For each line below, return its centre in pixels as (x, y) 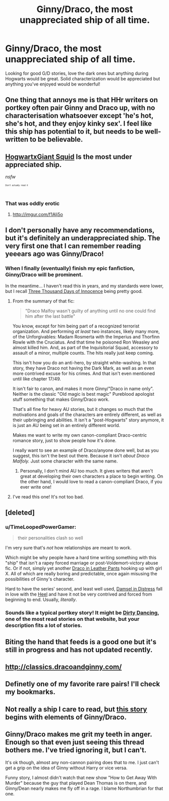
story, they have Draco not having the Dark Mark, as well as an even (83, 368)
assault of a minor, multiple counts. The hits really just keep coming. (83, 353)
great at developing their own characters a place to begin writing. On (92, 476)
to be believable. (56, 139)
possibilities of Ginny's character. (40, 579)
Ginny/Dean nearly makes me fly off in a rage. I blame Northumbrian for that (84, 788)
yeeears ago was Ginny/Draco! (55, 254)
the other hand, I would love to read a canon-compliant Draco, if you (91, 481)
